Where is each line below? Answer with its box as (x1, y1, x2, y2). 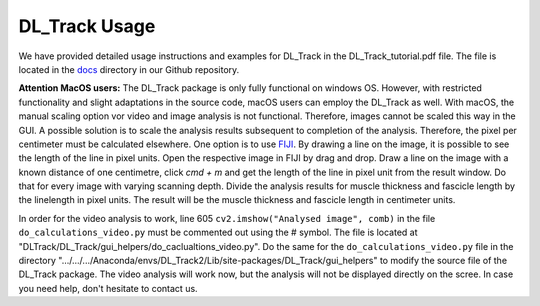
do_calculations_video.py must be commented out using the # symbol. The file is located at (18, 226, 419, 239)
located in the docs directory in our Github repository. (18, 63, 240, 75)
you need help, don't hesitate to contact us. (18, 282, 199, 294)
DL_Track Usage (18, 15, 156, 37)
